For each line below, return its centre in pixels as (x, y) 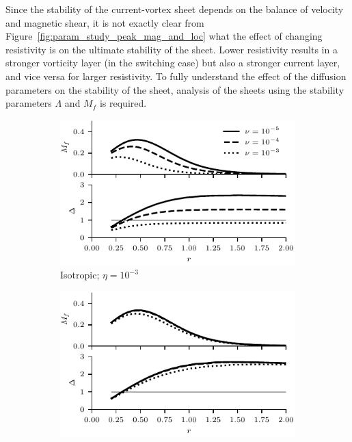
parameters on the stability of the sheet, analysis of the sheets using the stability (175, 89)
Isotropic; (80, 275)
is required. (123, 103)
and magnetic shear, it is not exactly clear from (105, 22)
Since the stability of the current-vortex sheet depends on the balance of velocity (175, 9)
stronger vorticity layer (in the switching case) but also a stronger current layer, (173, 63)
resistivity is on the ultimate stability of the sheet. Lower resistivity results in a (172, 49)
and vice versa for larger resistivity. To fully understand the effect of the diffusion (176, 76)
